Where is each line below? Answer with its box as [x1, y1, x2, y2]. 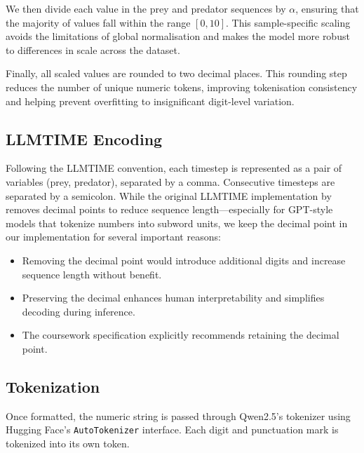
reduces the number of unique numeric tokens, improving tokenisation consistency [6, 79, 358, 94]
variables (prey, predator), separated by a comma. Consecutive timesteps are [6, 174, 335, 189]
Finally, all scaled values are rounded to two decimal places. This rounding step [6, 66, 347, 81]
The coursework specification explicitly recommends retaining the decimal [22, 327, 339, 342]
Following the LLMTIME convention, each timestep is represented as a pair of [6, 161, 342, 175]
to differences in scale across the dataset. [6, 42, 180, 57]
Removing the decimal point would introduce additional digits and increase [22, 252, 346, 267]
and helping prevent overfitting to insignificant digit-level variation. [6, 93, 295, 108]
